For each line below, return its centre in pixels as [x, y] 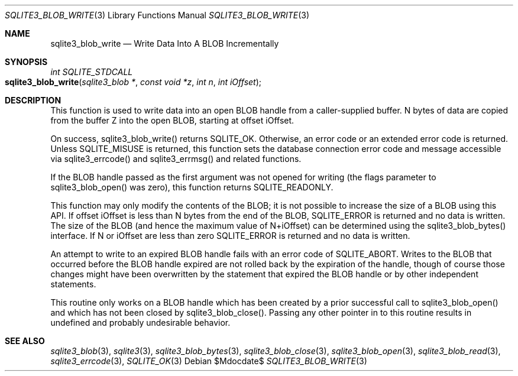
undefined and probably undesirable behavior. [140, 322]
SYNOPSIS [26, 62]
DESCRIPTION [33, 100]
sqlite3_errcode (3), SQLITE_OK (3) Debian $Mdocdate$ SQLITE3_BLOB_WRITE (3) [209, 361]
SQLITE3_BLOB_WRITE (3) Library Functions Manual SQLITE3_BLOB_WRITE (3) [157, 15]
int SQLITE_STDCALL [92, 72]
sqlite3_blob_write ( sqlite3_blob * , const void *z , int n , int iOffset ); [133, 82]
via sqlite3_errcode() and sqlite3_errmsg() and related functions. [176, 159]
